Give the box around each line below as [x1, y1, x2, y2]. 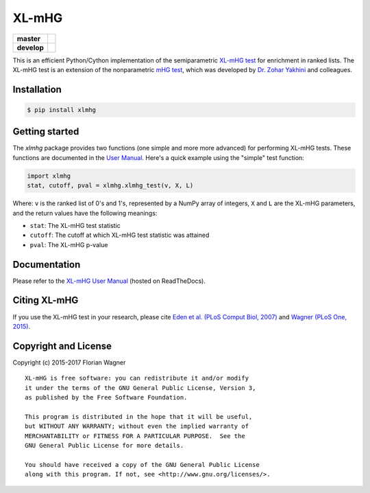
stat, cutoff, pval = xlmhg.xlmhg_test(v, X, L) [27, 182, 194, 190]
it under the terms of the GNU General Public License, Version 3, [25, 384, 256, 391]
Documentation [12, 258, 81, 271]
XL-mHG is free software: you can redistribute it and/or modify [25, 374, 249, 382]
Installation [12, 83, 62, 95]
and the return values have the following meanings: [12, 209, 158, 217]
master [16, 34, 41, 43]
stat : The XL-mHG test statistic [29, 221, 121, 229]
